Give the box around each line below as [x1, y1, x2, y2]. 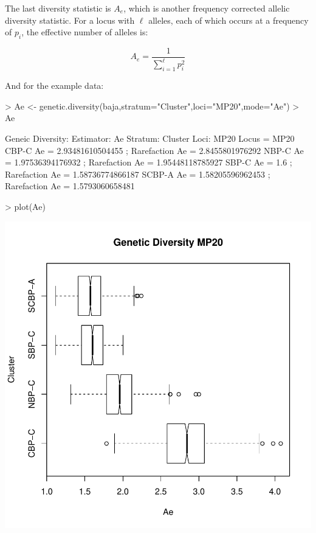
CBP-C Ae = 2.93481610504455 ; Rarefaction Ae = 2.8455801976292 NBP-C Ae [5, 144, 304, 156]
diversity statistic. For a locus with [5, 13, 135, 26]
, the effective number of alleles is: [21, 26, 148, 38]
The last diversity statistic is [5, 2, 111, 14]
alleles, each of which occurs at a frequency [148, 13, 309, 26]
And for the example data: [5, 79, 104, 92]
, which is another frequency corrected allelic [123, 2, 290, 14]
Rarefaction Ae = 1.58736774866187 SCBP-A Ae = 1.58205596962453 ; [5, 167, 270, 180]
